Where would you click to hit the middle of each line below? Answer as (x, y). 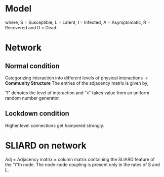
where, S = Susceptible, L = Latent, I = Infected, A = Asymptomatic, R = (78, 22)
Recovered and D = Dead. (31, 27)
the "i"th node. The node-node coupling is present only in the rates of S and (82, 165)
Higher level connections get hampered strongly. (55, 125)
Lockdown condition (37, 114)
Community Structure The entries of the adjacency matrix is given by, (77, 83)
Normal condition (33, 66)
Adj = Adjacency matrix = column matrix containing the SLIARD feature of (80, 159)
